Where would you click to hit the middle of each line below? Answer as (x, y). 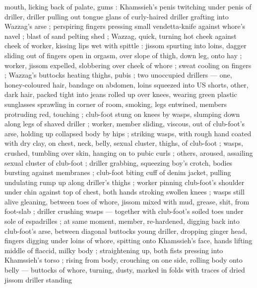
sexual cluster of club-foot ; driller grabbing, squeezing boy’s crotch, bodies (119, 162)
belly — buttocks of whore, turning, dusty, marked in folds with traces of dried (125, 270)
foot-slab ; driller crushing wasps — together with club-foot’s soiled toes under (124, 211)
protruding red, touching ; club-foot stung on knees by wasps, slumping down (122, 114)
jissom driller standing (38, 279)
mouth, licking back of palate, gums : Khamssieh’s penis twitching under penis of (128, 6)
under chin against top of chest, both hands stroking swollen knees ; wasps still (125, 192)
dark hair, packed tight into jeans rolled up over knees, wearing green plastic (121, 94)
